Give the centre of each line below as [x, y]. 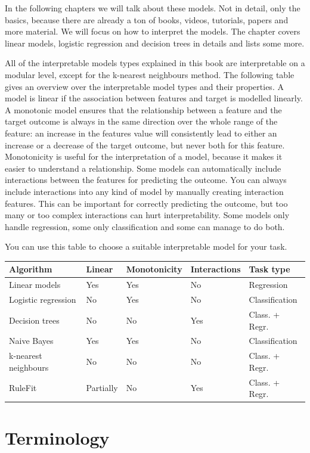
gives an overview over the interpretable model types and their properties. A [144, 86]
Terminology [57, 437]
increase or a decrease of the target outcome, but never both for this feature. [145, 145]
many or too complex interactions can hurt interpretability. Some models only [147, 215]
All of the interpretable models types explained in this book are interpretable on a [155, 63]
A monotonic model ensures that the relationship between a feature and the [143, 109]
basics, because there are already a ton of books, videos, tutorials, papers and [147, 19]
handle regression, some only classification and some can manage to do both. [145, 226]
